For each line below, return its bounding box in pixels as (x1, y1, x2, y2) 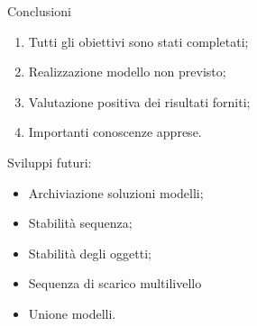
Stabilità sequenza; (28, 213, 133, 232)
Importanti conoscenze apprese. (28, 122, 202, 141)
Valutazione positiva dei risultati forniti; (28, 92, 251, 111)
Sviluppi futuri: (7, 152, 92, 171)
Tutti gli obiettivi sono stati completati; (28, 32, 249, 50)
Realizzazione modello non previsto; (28, 62, 226, 81)
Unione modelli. (28, 303, 116, 322)
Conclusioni (7, 2, 71, 20)
